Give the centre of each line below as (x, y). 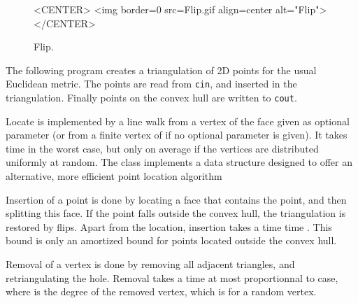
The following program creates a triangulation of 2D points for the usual (161, 70)
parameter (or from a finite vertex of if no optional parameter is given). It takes (177, 135)
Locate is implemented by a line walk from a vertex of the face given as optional (178, 121)
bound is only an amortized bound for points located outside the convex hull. (171, 240)
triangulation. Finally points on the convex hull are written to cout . (151, 98)
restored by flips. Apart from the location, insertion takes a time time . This (169, 226)
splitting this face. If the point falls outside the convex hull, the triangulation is (176, 213)
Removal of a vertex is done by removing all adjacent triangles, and (150, 264)
